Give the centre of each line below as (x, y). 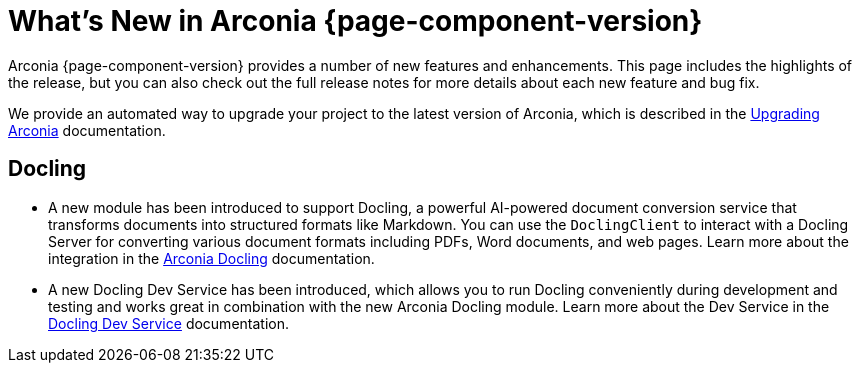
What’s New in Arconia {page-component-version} (355, 21)
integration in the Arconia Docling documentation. (211, 258)
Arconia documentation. (87, 130)
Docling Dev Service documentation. (168, 323)
